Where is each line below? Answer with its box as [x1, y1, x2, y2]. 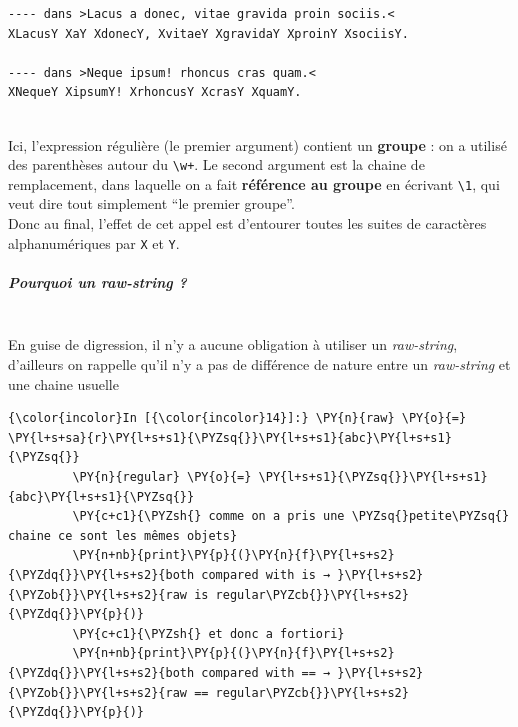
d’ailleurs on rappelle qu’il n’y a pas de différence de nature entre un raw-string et [8, 354, 511, 375]
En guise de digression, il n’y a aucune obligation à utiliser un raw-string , [8, 334, 458, 355]
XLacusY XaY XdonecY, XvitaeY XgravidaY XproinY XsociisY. [8, 26, 409, 41]
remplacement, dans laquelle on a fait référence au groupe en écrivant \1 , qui [8, 173, 500, 194]
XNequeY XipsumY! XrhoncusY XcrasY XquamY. [8, 85, 302, 100]
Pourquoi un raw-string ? [8, 271, 187, 292]
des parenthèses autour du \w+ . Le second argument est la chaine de [8, 154, 425, 175]
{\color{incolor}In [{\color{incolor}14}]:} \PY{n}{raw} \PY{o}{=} [8, 411, 467, 426]
